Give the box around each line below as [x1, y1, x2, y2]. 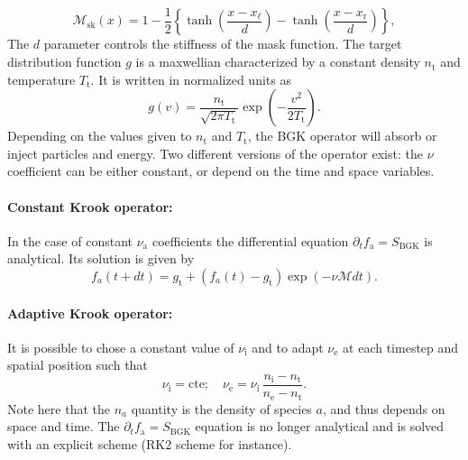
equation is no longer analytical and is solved [195, 417, 445, 436]
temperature [7, 69, 76, 88]
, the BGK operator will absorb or [247, 126, 437, 145]
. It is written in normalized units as [90, 69, 291, 88]
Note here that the [7, 399, 110, 418]
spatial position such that [7, 355, 148, 374]
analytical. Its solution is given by [7, 249, 195, 268]
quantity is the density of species [131, 399, 312, 418]
